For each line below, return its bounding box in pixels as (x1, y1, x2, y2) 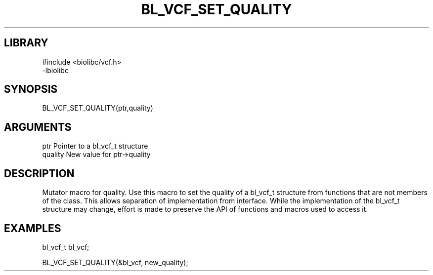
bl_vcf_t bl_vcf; (42, 242, 89, 251)
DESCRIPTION (4, 167, 75, 180)
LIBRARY (4, 37, 48, 49)
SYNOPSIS (4, 83, 58, 96)
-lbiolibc (42, 66, 69, 75)
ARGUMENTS (4, 120, 72, 133)
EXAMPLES (4, 222, 61, 235)
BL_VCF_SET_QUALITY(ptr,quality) (42, 104, 153, 113)
